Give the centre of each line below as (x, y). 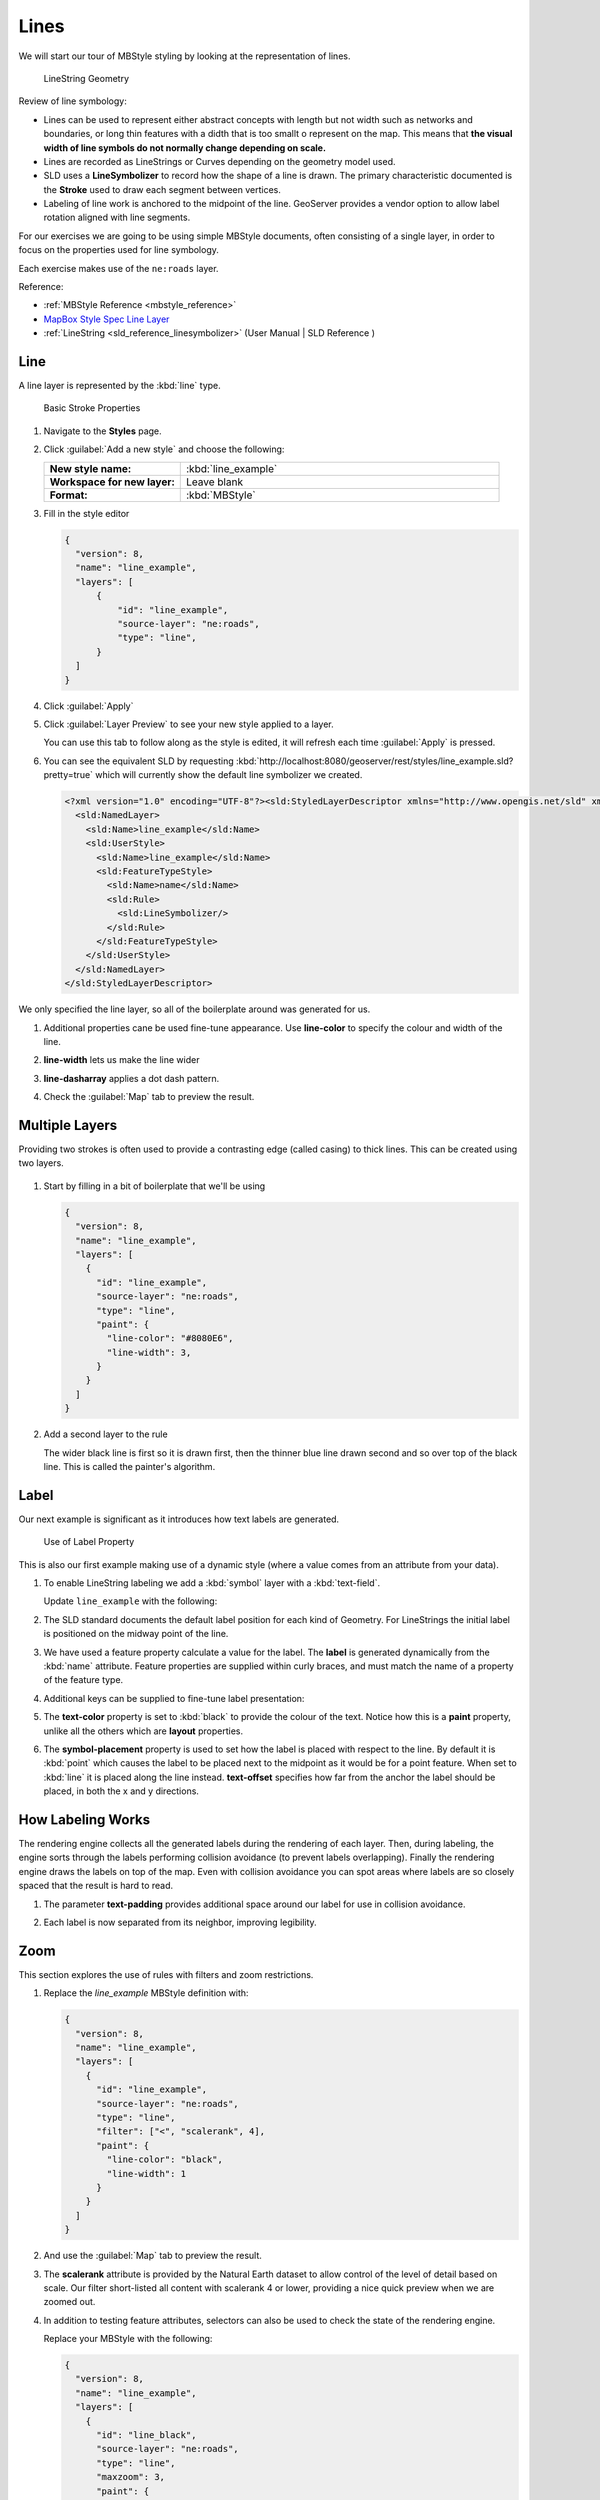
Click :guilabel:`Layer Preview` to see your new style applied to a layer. (188, 724)
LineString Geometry (86, 78)
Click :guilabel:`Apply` (88, 706)
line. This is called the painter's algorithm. (129, 1466)
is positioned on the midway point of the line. (136, 1634)
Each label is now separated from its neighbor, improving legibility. (180, 1922)
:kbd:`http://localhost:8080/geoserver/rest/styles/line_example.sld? (374, 761)
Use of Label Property (89, 1542)
